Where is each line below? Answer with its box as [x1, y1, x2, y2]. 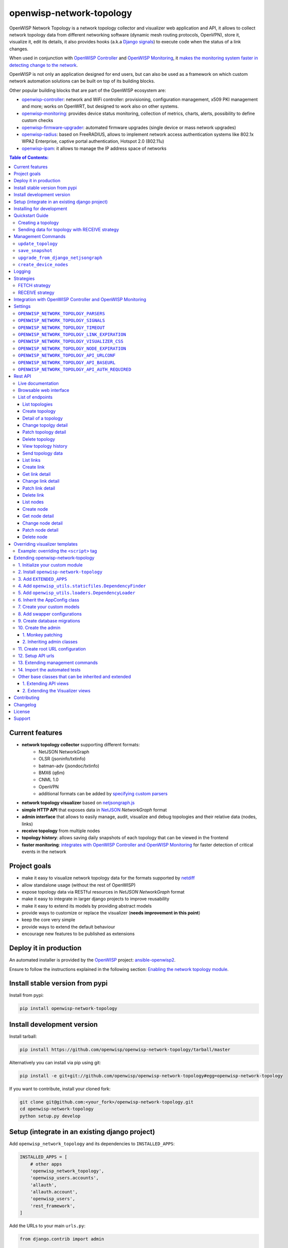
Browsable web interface [18, 387, 69, 393]
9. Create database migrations [18, 618, 80, 624]
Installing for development [13, 205, 67, 212]
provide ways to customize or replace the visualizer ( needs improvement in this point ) [21, 910, 201, 916]
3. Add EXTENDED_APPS [18, 576, 67, 582]
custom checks [21, 117, 53, 123]
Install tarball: [9, 1033, 37, 1039]
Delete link [22, 492, 44, 498]
